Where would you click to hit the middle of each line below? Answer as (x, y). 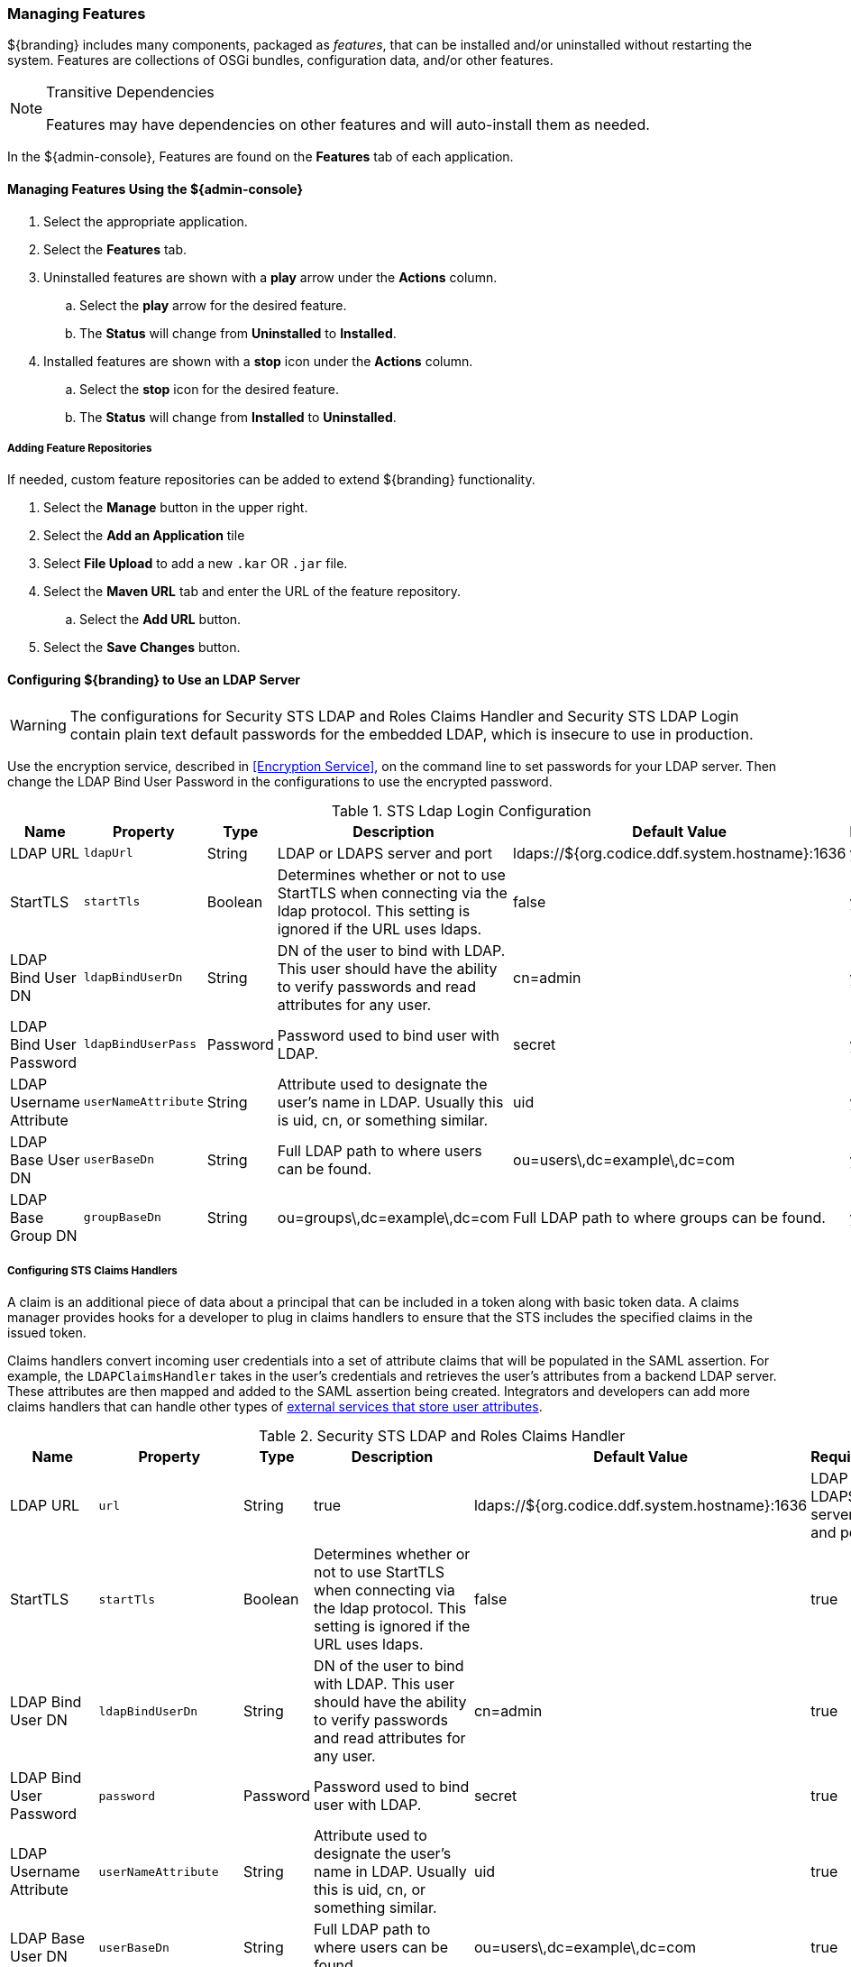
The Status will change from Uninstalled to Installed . (238, 333)
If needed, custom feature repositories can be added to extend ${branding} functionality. (271, 480)
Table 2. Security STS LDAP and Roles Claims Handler (442, 1436)
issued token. (47, 1333)
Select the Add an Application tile (144, 536)
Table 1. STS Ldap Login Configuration (461, 810)
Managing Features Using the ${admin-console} (155, 188)
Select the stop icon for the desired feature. (209, 389)
